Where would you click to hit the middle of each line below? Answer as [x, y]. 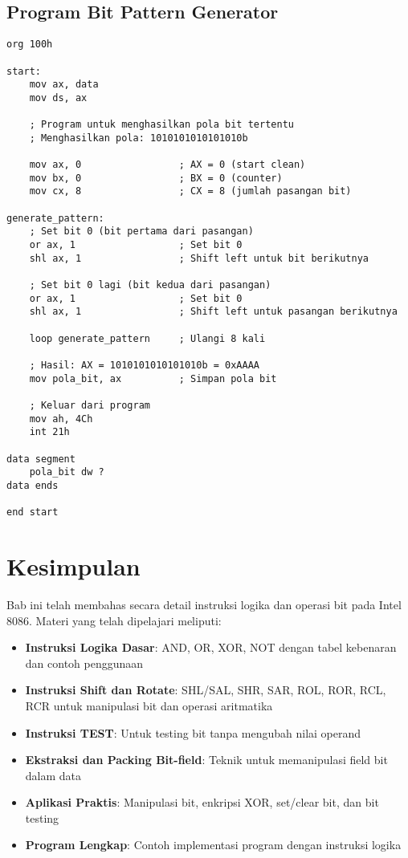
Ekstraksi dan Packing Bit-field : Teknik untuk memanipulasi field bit [206, 760]
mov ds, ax [58, 98]
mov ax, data [64, 85]
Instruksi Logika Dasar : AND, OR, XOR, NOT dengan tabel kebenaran [211, 647]
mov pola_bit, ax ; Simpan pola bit [153, 378]
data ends [33, 485]
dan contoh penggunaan [84, 663]
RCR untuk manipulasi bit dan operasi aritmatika [149, 705]
